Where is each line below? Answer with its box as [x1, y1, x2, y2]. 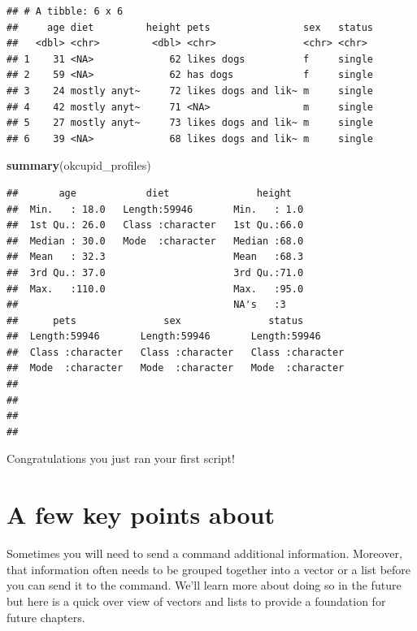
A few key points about [7, 498, 275, 531]
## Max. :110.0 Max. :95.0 [7, 283, 304, 295]
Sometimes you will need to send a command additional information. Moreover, [7, 545, 402, 562]
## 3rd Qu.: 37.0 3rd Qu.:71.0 [7, 266, 304, 279]
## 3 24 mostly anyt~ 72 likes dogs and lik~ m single [7, 84, 374, 97]
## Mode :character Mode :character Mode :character [7, 362, 345, 374]
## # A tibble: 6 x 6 [7, 6, 124, 17]
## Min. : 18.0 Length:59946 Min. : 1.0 [7, 203, 304, 215]
